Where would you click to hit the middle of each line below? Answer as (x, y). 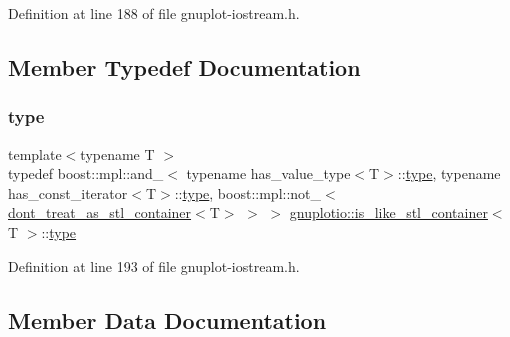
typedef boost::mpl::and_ (86, 173)
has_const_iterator (68, 192)
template (35, 153)
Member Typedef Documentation (184, 66)
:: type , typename (449, 173)
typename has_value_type (268, 173)
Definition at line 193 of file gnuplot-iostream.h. (154, 265)
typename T (117, 153)
